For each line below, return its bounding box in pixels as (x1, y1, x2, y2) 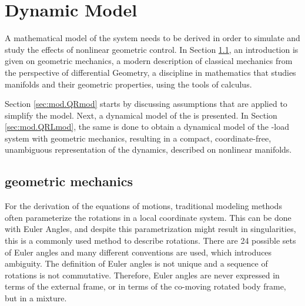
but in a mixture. (5, 292, 67, 304)
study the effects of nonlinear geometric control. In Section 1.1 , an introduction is (5, 43, 299, 55)
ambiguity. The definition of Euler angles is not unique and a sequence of (5, 257, 268, 270)
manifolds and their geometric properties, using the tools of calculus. (5, 78, 252, 90)
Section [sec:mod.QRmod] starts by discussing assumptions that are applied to (5, 97, 287, 110)
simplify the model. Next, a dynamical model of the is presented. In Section (5, 109, 277, 121)
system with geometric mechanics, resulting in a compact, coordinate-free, (5, 132, 272, 144)
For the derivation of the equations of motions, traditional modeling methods (5, 200, 282, 212)
